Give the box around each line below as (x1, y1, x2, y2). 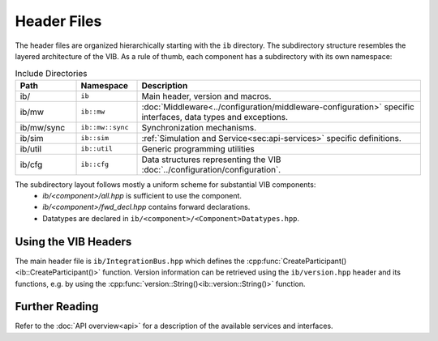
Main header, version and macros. (141, 90, 272, 101)
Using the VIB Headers (15, 235, 132, 249)
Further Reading (15, 300, 99, 313)
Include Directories (15, 67, 88, 79)
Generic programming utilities (141, 143, 255, 154)
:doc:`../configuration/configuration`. (141, 164, 281, 175)
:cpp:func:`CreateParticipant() (246, 256, 347, 266)
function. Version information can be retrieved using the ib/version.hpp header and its (102, 267, 401, 277)
